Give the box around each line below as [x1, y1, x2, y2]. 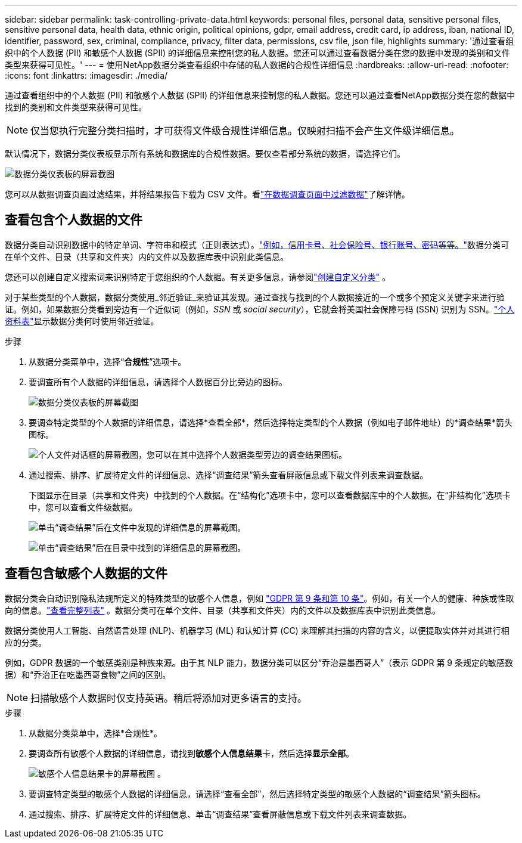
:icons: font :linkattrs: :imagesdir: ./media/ [5, 70, 168, 80]
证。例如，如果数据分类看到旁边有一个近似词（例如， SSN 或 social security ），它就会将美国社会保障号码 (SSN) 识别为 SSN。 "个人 [5, 303, 515, 314]
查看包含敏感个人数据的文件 [5, 566, 167, 581]
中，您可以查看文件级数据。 [29, 501, 137, 512]
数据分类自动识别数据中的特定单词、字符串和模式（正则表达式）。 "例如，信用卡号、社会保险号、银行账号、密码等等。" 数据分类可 [5, 239, 509, 250]
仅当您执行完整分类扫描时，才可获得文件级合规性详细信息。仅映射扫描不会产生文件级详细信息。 [30, 125, 460, 137]
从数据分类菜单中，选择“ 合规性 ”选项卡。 [29, 356, 187, 367]
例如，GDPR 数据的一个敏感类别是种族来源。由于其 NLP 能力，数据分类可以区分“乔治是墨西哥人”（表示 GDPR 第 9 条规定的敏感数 [5, 657, 513, 668]
